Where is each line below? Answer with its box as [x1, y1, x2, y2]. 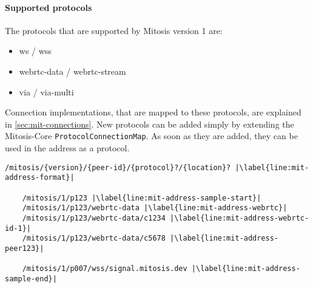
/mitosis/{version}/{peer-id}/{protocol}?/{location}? [5, 163, 231, 172]
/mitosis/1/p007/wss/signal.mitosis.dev [22, 264, 187, 273]
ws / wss [19, 44, 52, 57]
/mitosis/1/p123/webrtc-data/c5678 [22, 234, 166, 243]
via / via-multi [19, 85, 74, 98]
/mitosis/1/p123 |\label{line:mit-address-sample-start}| [22, 193, 261, 202]
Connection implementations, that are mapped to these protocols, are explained [5, 106, 301, 118]
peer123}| [5, 244, 44, 253]
